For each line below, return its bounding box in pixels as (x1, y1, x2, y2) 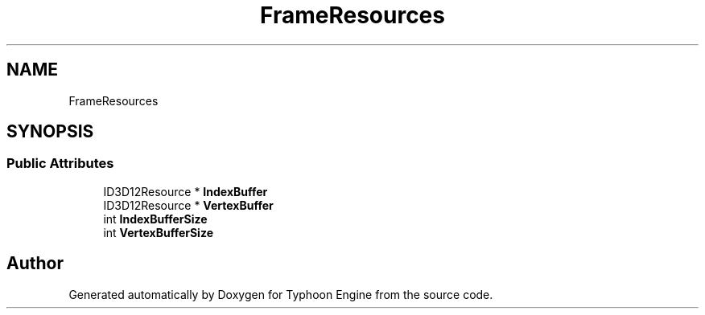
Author (6, 253, 64, 274)
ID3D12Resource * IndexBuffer (103, 184, 268, 198)
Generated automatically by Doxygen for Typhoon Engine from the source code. (68, 287, 493, 301)
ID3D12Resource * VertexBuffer (103, 198, 274, 212)
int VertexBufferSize (103, 225, 213, 239)
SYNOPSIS (6, 121, 94, 142)
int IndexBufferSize (103, 211, 208, 226)
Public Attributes (6, 155, 114, 172)
